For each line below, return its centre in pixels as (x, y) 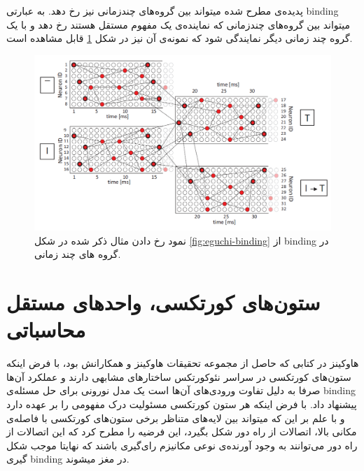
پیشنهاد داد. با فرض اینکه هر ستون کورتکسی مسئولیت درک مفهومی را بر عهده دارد (182, 404)
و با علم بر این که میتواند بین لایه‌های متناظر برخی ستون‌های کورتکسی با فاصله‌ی (176, 418)
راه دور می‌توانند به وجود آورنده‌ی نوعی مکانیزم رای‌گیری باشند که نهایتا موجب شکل (182, 445)
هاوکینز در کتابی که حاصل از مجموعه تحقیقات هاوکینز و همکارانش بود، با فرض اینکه (183, 363)
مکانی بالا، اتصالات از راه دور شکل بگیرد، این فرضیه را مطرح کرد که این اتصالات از (182, 432)
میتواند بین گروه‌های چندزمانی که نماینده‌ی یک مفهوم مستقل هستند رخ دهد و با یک (178, 24)
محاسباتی (46, 329)
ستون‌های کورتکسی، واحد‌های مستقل (163, 302)
